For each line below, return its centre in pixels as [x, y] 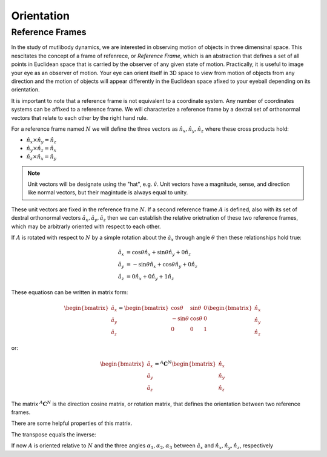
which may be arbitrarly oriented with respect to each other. [86, 226]
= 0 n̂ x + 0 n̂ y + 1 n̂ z [150, 277]
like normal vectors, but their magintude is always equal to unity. [108, 192]
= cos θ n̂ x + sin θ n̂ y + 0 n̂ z [159, 253]
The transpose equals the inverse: [54, 434]
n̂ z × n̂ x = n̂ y [41, 157]
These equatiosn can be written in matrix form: [70, 292]
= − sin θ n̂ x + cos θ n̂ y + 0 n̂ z [162, 265]
